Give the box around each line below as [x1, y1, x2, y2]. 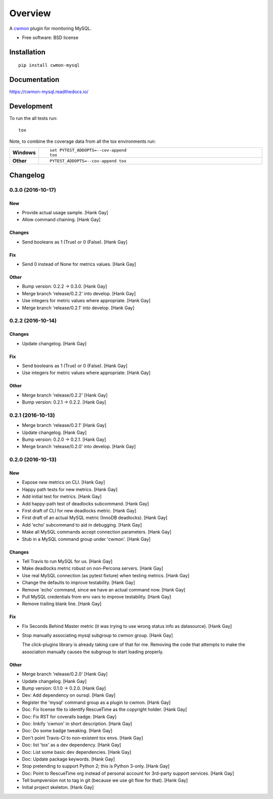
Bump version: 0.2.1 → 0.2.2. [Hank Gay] [22, 399, 106, 405]
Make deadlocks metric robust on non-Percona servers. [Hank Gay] [22, 565, 164, 572]
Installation [9, 48, 45, 56]
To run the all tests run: [9, 115, 58, 122]
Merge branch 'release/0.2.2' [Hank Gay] [22, 392, 108, 398]
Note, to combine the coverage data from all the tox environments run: [9, 138, 156, 144]
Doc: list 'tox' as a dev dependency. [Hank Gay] [22, 742, 121, 748]
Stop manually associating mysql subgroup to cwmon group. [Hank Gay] [22, 632, 173, 638]
